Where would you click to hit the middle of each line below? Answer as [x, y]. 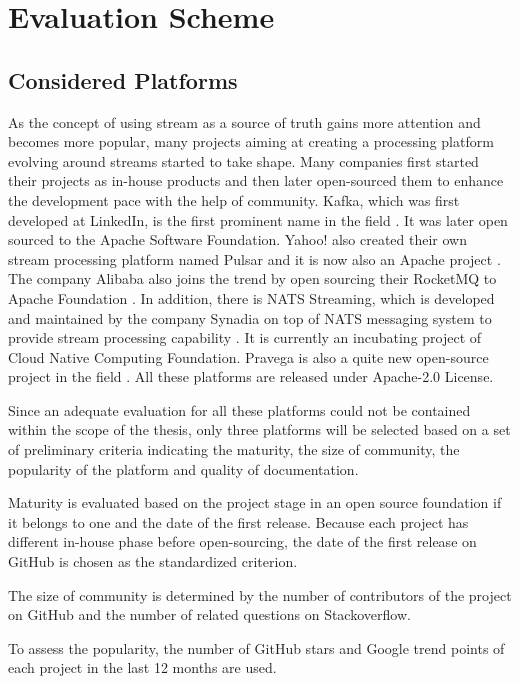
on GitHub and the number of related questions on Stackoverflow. [209, 614]
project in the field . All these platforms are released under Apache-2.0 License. [251, 376]
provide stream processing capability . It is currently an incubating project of [245, 337]
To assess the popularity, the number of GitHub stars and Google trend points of [256, 647]
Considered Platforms [123, 79]
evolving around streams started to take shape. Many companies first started [243, 160]
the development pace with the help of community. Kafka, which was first [234, 199]
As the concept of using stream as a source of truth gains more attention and [244, 121]
